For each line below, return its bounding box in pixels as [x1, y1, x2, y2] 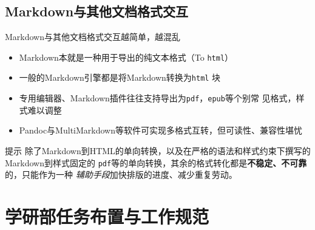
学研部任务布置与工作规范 [5, 203, 209, 228]
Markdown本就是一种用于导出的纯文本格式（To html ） [19, 50, 234, 63]
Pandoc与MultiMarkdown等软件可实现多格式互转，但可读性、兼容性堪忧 [19, 124, 302, 137]
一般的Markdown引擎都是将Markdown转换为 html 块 [19, 71, 221, 84]
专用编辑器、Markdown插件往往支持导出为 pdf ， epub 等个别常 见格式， [19, 92, 296, 104]
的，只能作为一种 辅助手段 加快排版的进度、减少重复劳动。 [5, 168, 237, 181]
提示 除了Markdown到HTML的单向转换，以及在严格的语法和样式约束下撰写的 [5, 144, 311, 157]
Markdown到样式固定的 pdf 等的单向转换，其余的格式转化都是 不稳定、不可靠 [5, 156, 307, 169]
